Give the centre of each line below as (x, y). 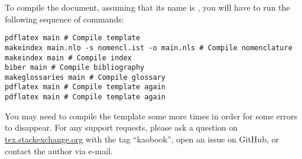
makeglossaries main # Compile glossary (85, 77)
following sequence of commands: (64, 19)
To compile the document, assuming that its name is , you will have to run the (147, 7)
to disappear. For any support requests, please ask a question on (121, 127)
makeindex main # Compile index (68, 58)
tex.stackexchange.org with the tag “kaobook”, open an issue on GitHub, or (142, 139)
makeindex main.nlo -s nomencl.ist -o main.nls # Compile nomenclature (149, 48)
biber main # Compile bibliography (75, 68)
